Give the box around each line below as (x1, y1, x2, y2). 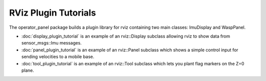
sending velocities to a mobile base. (21, 54, 95, 60)
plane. (21, 67, 34, 73)
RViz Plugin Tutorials (9, 7, 96, 18)
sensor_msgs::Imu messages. (21, 40, 82, 46)
